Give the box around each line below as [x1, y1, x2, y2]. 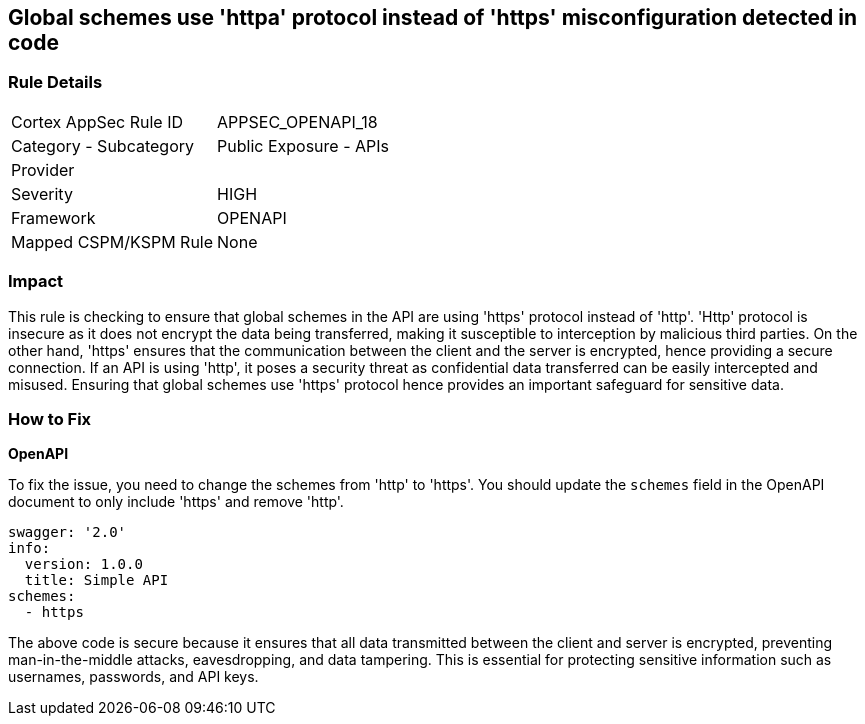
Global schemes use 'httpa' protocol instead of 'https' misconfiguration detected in [8, 5, 858, 30]
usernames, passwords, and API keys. [8, 668, 259, 686]
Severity [11, 183, 73, 204]
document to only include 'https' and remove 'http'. [8, 493, 344, 511]
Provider [11, 159, 75, 180]
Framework [11, 207, 96, 228]
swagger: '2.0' [8, 524, 127, 541]
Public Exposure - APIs [217, 135, 389, 156]
